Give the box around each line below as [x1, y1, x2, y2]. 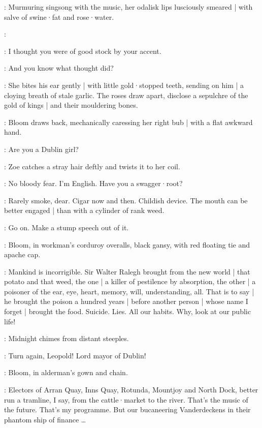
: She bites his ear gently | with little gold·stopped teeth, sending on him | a [4, 79, 244, 90]
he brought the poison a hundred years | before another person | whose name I [4, 296, 248, 307]
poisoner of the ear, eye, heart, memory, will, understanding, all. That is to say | [4, 286, 254, 296]
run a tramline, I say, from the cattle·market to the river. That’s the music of [4, 394, 248, 405]
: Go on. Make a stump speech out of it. [4, 222, 129, 232]
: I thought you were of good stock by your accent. [4, 45, 161, 56]
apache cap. [4, 249, 41, 260]
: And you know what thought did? [4, 63, 114, 73]
